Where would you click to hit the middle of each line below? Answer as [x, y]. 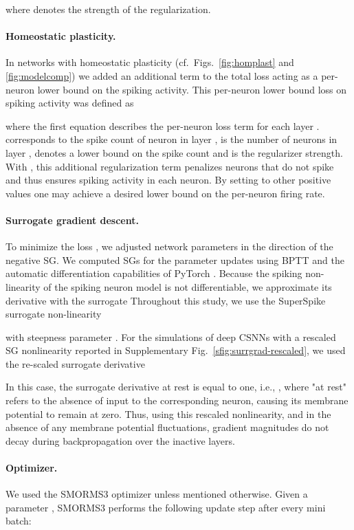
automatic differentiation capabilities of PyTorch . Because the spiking [154, 273]
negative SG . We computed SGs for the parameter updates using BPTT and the [175, 260]
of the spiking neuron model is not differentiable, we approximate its [188, 286]
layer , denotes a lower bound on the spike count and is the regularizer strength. [174, 152]
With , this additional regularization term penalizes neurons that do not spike [170, 166]
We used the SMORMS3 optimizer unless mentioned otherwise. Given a [157, 494]
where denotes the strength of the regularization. [108, 9]
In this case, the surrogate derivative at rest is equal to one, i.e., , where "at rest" [176, 387]
